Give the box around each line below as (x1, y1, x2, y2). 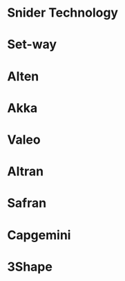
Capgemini (7, 227, 71, 243)
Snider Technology (7, 5, 119, 21)
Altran (7, 164, 44, 180)
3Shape (7, 259, 53, 275)
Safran (7, 196, 47, 211)
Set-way (7, 37, 57, 53)
